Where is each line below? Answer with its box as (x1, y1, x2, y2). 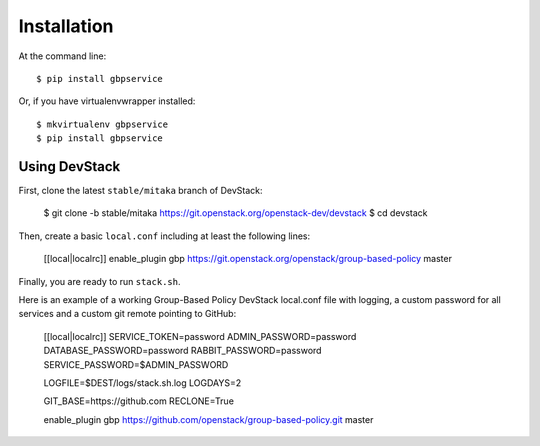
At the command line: (18, 50, 107, 62)
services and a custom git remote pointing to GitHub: (18, 308, 237, 320)
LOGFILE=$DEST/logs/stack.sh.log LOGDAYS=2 (43, 376, 242, 389)
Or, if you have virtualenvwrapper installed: (18, 95, 196, 107)
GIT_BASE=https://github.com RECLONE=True (43, 395, 235, 407)
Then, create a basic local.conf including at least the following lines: (18, 230, 311, 242)
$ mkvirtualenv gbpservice (36, 118, 169, 130)
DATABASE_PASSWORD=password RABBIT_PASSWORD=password (43, 345, 322, 357)
